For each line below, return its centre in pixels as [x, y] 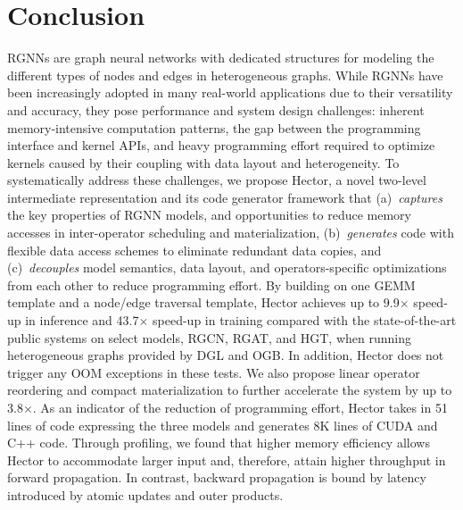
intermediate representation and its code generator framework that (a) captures [225, 197]
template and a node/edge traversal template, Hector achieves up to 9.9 [203, 302]
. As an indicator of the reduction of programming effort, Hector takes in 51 [240, 407]
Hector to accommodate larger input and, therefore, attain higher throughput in [227, 460]
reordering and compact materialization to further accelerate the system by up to [230, 390]
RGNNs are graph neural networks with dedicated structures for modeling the [221, 58]
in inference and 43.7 [82, 320]
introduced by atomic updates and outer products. [145, 494]
